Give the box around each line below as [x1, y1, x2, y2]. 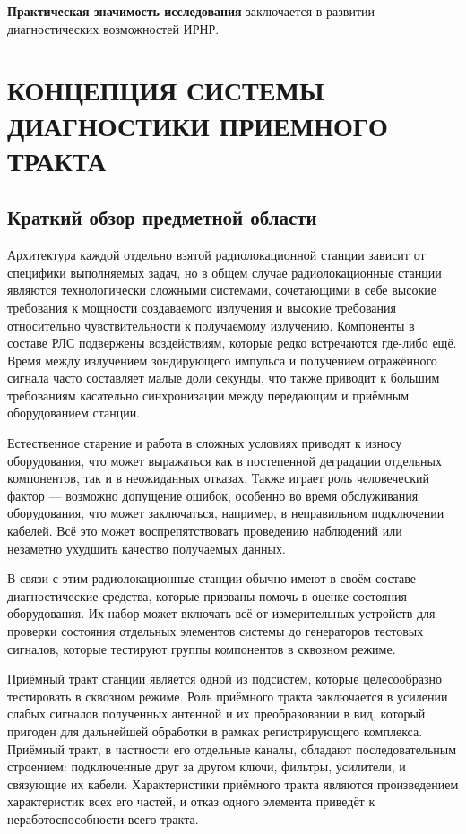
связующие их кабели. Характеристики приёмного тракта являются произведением [7, 774, 459, 793]
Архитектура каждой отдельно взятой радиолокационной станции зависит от [7, 245, 426, 264]
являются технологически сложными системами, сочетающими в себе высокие [7, 280, 436, 299]
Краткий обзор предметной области [7, 203, 317, 231]
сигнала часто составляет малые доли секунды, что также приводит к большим [7, 368, 440, 387]
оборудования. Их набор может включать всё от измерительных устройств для [7, 604, 436, 623]
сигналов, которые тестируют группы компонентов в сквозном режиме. [7, 639, 396, 658]
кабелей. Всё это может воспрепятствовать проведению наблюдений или [7, 521, 402, 540]
